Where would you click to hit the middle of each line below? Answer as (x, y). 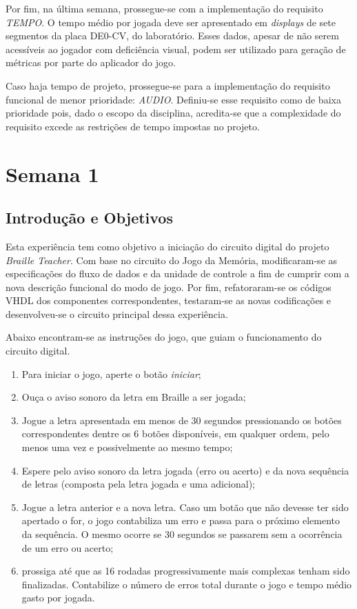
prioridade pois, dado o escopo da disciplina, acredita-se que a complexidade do (173, 113)
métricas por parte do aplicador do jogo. (91, 62)
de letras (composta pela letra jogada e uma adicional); (138, 484)
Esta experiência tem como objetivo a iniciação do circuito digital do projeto (167, 246)
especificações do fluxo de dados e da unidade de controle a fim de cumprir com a (177, 273)
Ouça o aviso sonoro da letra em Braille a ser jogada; (134, 397)
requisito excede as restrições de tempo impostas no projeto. (133, 126)
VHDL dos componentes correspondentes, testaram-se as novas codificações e (169, 300)
